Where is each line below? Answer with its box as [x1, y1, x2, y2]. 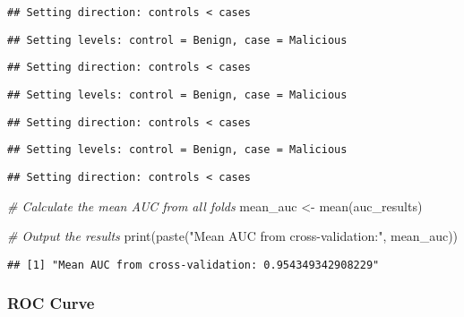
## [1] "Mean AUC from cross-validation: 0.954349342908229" [7, 258, 380, 271]
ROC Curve [7, 292, 95, 314]
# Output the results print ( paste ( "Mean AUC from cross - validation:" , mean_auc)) [7, 227, 459, 245]
